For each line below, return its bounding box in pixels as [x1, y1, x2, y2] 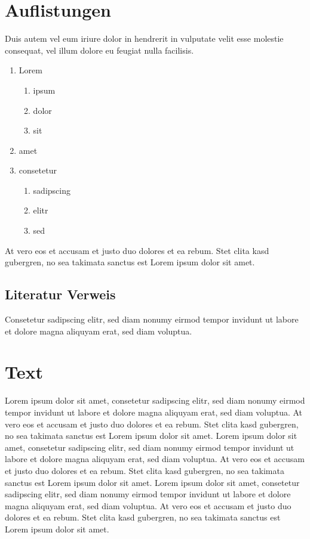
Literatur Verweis [5, 285, 116, 303]
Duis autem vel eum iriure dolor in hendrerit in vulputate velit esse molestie [5, 32, 284, 45]
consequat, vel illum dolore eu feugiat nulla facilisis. [5, 44, 194, 56]
